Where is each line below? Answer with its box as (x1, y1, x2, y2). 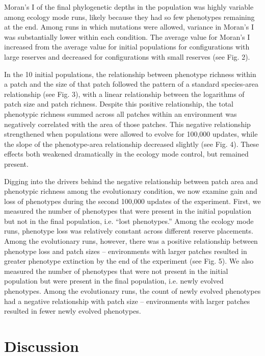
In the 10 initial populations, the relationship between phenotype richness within (4, 68, 256, 79)
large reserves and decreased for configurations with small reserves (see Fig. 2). (4, 51, 250, 62)
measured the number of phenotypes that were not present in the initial (4, 265, 228, 276)
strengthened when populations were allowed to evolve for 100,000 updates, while (4, 129, 258, 139)
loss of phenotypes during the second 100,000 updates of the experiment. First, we (4, 195, 261, 206)
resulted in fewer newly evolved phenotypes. (4, 306, 141, 316)
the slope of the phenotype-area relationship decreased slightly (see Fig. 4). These (4, 138, 259, 149)
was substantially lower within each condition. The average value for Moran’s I (4, 31, 250, 42)
